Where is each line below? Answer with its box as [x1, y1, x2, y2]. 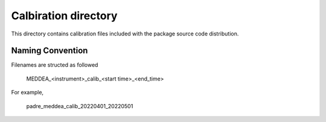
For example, [11, 89, 44, 96]
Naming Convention [11, 46, 88, 56]
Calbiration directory [11, 9, 118, 22]
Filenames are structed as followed [11, 61, 98, 69]
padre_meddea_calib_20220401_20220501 [26, 102, 133, 109]
